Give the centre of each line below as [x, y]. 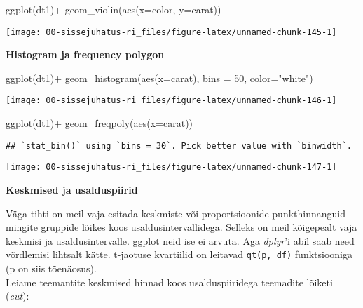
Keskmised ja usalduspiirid [72, 189]
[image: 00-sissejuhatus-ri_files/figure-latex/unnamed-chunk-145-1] [171, 32]
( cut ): [18, 296]
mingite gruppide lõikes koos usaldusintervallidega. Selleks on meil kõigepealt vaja [181, 227]
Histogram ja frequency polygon [85, 54]
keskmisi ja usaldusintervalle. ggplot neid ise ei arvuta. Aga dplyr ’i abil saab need [180, 240]
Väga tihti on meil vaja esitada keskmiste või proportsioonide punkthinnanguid [176, 213]
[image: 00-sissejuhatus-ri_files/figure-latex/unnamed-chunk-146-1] [171, 101]
